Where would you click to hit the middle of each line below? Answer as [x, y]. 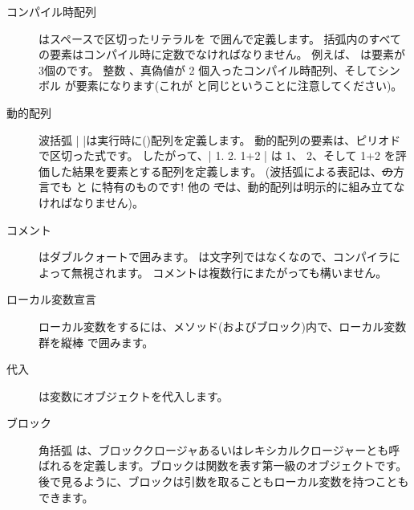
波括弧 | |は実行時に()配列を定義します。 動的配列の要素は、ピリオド [220, 139]
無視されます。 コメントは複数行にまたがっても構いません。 [229, 272]
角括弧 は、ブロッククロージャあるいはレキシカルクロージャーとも [214, 449]
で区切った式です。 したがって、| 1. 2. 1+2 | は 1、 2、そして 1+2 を [217, 155]
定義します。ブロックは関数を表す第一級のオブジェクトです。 [245, 465]
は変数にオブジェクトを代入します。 [134, 396]
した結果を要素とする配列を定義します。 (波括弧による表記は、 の [221, 171]
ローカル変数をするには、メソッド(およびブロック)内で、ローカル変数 [223, 326]
